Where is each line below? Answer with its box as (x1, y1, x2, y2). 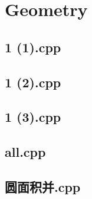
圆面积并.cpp (5, 177, 81, 195)
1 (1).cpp (5, 37, 61, 56)
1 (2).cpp (5, 72, 61, 91)
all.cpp (5, 143, 46, 161)
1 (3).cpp (5, 108, 61, 126)
